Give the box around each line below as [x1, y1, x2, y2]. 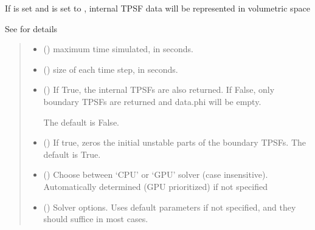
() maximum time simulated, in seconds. [43, 42, 193, 55]
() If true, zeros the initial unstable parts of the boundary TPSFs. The [43, 136, 306, 149]
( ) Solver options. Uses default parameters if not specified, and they [43, 200, 296, 213]
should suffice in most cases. [43, 212, 148, 225]
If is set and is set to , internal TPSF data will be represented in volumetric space [5, 2, 310, 14]
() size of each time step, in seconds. [43, 63, 178, 75]
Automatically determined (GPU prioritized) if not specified [43, 180, 268, 192]
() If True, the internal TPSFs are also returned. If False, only [43, 83, 275, 96]
